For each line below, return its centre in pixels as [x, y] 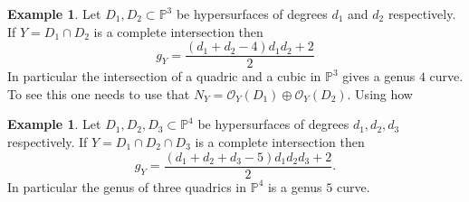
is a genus [295, 186]
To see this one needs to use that [99, 93]
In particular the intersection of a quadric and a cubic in [164, 76]
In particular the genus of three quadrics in [127, 186]
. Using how [380, 93]
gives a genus [379, 76]
